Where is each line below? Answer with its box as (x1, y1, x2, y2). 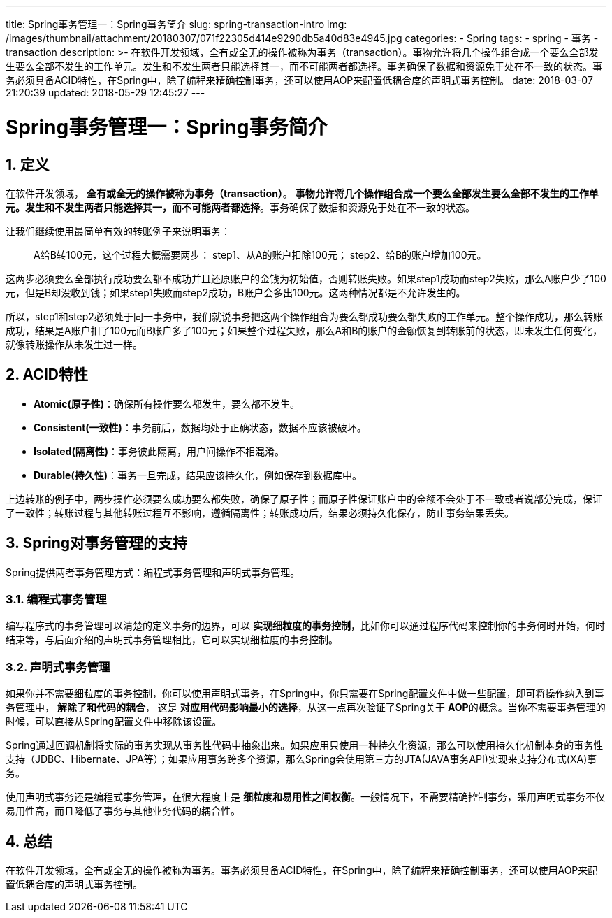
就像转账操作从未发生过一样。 (6, 338, 143, 350)
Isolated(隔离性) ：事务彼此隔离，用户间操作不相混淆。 (34, 445, 284, 457)
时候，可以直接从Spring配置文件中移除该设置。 (6, 715, 222, 728)
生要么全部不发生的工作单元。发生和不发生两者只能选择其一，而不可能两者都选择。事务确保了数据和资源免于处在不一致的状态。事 (6, 60, 602, 72)
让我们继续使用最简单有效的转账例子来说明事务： (6, 224, 231, 237)
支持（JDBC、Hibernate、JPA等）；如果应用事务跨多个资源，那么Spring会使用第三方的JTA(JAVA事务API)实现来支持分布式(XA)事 (6, 753, 597, 766)
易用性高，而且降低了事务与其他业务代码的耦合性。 (6, 805, 240, 817)
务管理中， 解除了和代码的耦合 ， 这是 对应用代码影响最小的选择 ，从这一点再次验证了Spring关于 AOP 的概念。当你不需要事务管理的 (6, 701, 606, 714)
